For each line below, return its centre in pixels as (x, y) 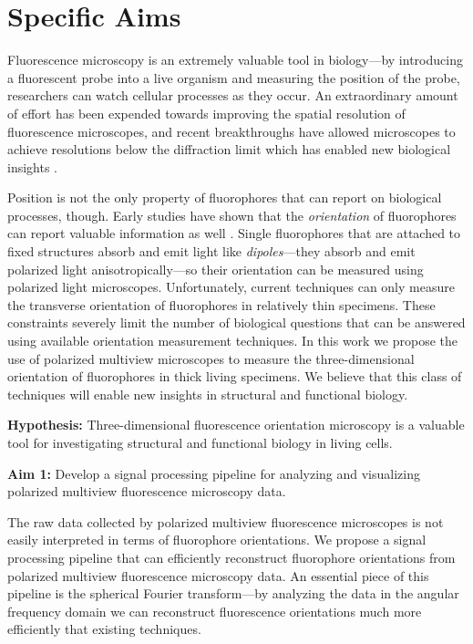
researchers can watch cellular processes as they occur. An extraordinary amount (233, 95)
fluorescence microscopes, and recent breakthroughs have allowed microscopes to (231, 131)
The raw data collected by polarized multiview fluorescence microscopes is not (226, 521)
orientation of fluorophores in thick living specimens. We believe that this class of (235, 376)
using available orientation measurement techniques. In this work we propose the (233, 341)
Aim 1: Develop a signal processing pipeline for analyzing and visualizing (214, 473)
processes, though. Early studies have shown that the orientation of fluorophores (232, 215)
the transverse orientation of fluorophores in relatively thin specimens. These (221, 304)
